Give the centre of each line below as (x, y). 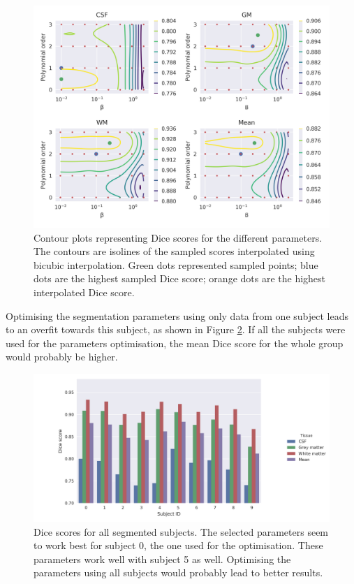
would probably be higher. (62, 357)
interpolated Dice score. (84, 292)
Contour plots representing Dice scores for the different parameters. (178, 237)
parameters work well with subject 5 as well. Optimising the (162, 559)
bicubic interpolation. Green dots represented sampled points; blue (176, 264)
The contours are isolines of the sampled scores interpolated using (174, 251)
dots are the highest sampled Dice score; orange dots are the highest (180, 278)
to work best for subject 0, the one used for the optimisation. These (178, 545)
